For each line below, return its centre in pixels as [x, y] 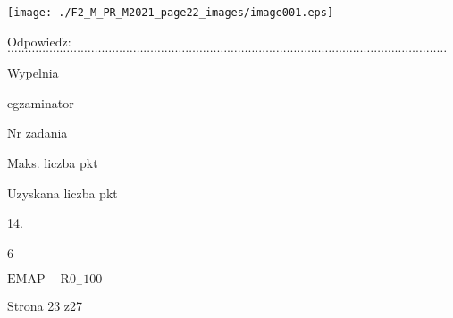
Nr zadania [38, 133]
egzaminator [41, 102]
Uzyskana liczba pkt [63, 192]
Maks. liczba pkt [53, 163]
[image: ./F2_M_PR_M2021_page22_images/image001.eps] [171, 13]
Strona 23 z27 [45, 305]
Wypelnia [33, 73]
